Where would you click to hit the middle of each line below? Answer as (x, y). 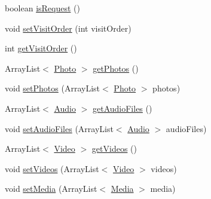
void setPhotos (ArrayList (53, 88)
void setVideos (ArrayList (52, 168)
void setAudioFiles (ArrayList (59, 128)
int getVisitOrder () (41, 48)
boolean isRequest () (42, 8)
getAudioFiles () (123, 108)
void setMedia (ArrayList (51, 189)
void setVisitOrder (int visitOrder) (68, 28)
